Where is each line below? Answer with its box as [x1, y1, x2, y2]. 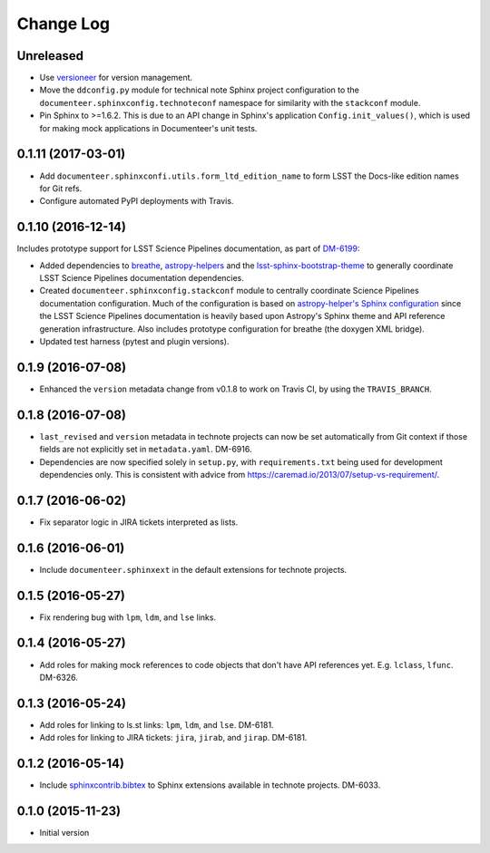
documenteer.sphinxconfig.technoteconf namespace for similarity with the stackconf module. [39, 97, 421, 108]
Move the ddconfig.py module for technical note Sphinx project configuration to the [39, 84, 360, 95]
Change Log [16, 14, 111, 34]
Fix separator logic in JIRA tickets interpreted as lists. [39, 517, 239, 528]
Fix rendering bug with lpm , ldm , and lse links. [39, 612, 217, 623]
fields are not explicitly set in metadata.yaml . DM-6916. [39, 444, 252, 455]
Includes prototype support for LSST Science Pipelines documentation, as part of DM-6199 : [16, 243, 360, 254]
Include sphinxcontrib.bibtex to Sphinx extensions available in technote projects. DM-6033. [39, 780, 381, 790]
